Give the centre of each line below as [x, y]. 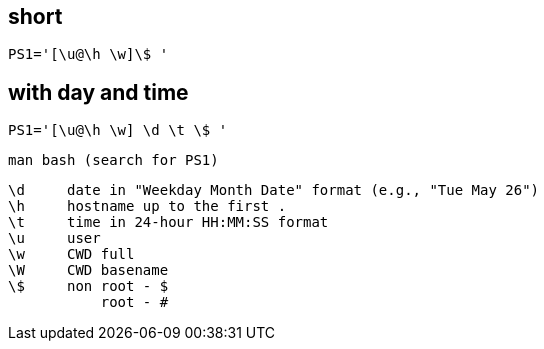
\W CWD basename [88, 270]
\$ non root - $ [88, 286]
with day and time [98, 92]
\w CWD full [71, 254]
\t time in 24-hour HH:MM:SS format [168, 222]
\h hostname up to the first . [147, 206]
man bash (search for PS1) [113, 160]
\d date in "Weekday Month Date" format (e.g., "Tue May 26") [274, 190]
